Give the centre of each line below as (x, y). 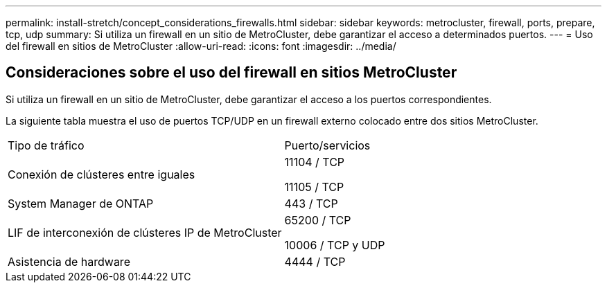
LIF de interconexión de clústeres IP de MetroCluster (145, 232)
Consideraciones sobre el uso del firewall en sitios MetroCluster (231, 73)
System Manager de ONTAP (81, 203)
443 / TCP (311, 203)
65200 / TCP (318, 220)
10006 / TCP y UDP (335, 245)
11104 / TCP (315, 162)
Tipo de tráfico (46, 145)
